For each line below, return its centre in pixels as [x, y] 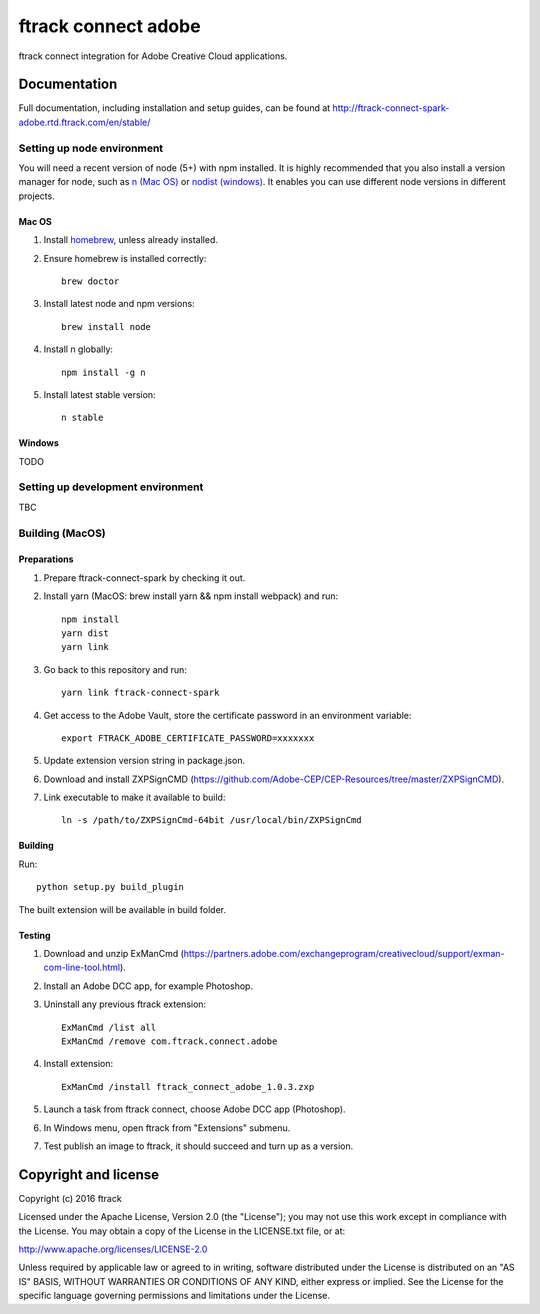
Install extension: [78, 1064]
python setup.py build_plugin [110, 887]
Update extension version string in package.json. [144, 761]
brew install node [106, 326]
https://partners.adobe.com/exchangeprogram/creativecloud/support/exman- [344, 954]
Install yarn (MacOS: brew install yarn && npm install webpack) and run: [191, 596]
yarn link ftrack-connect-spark [140, 693]
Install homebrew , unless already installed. [131, 240]
